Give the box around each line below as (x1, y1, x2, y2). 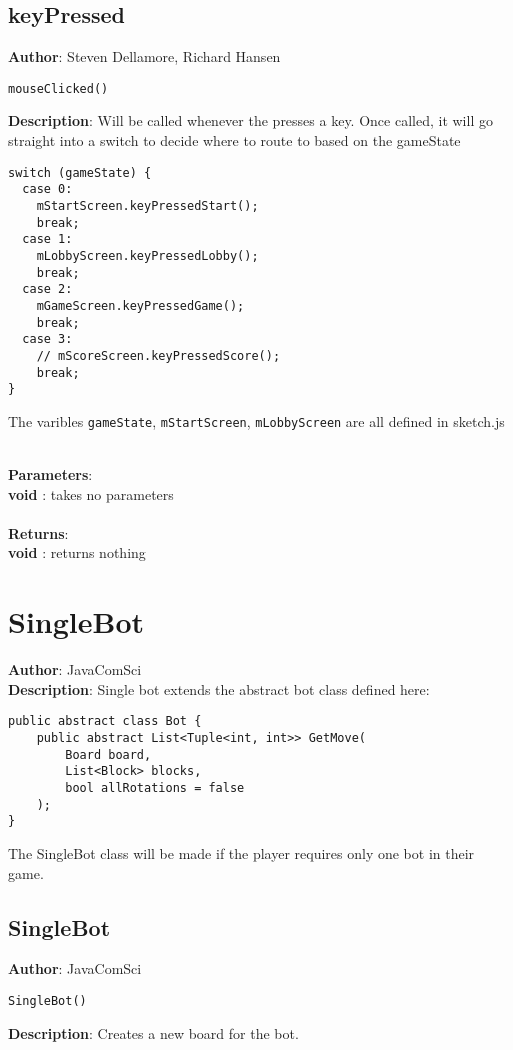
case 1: (22, 232, 73, 247)
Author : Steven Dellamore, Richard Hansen (8, 46, 281, 67)
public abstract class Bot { (8, 714, 202, 729)
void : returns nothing (8, 542, 146, 563)
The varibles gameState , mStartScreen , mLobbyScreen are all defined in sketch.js (8, 410, 505, 431)
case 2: (22, 282, 73, 297)
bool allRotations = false (65, 780, 245, 795)
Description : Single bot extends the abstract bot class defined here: (8, 678, 430, 699)
